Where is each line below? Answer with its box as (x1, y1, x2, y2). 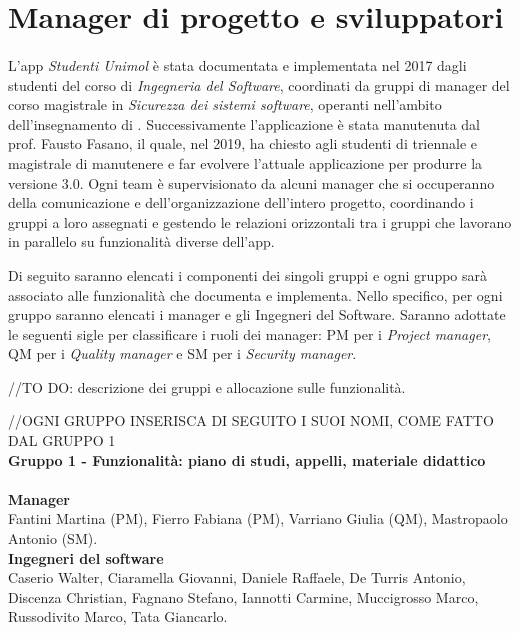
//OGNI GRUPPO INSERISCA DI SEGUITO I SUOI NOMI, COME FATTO (8, 410, 494, 431)
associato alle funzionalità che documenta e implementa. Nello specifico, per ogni (8, 284, 503, 305)
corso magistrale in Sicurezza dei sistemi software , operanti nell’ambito (8, 94, 442, 115)
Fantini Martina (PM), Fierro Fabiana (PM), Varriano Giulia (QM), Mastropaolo (8, 508, 508, 529)
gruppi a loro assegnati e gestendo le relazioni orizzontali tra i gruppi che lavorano (8, 211, 512, 232)
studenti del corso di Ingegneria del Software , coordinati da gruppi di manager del (8, 74, 510, 95)
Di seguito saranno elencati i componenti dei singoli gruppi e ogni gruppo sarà (8, 264, 488, 285)
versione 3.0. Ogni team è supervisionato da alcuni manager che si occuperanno (8, 172, 495, 193)
